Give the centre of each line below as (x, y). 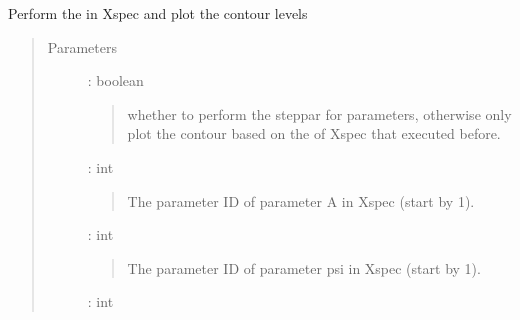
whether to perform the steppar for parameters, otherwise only (319, 113)
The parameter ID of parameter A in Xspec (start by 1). (301, 200)
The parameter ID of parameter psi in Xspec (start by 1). (304, 267)
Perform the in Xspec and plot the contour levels (158, 13)
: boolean (115, 80)
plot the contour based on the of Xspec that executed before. (314, 133)
